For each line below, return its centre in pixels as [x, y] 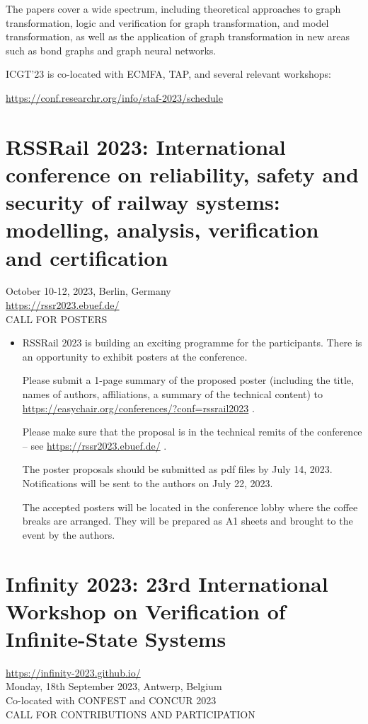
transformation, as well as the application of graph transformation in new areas [178, 36]
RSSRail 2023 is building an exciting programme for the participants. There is [192, 343]
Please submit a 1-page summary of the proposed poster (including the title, [188, 380]
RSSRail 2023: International [146, 146]
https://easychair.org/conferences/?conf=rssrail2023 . [138, 408]
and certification [87, 257]
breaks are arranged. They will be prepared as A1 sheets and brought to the [188, 521]
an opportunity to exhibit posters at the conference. [135, 356]
